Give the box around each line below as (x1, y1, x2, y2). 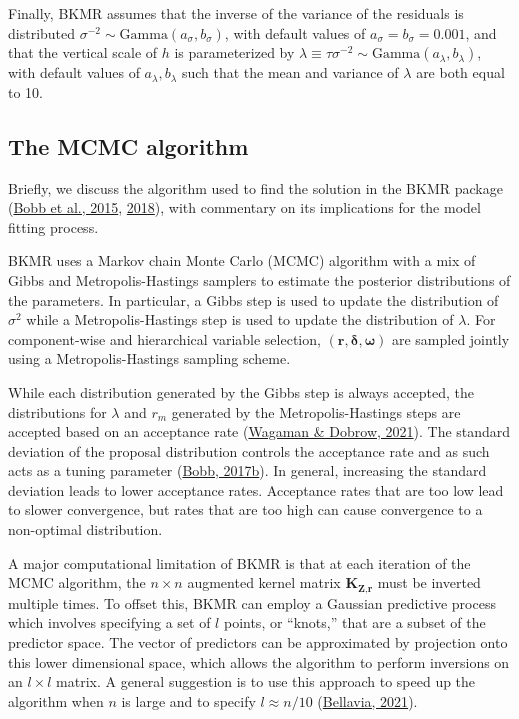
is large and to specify (121, 690, 256, 711)
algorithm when (8, 690, 104, 711)
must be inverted (377, 572, 481, 593)
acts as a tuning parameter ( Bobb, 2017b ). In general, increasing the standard (8, 460, 487, 481)
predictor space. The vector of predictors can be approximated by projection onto (8, 631, 508, 652)
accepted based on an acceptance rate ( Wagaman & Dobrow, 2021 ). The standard (8, 421, 511, 442)
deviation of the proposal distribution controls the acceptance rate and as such (8, 440, 490, 461)
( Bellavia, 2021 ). (317, 690, 418, 711)
